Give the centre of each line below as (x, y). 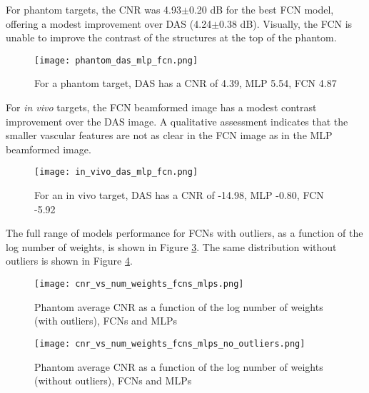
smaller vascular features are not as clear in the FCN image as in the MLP (169, 135)
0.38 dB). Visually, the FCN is (286, 23)
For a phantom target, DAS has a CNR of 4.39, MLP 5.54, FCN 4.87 (186, 83)
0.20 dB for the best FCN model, (261, 9)
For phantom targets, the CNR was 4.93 (93, 9)
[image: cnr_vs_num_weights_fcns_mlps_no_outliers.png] (170, 343)
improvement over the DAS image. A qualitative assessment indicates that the (177, 121)
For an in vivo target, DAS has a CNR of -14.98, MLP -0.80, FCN (179, 195)
